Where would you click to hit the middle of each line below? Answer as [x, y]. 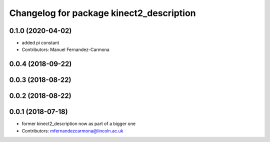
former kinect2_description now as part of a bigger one [79, 124]
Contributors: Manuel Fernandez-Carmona [65, 49]
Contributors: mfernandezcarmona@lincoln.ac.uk [72, 130]
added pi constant [40, 43]
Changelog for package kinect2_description [102, 13]
